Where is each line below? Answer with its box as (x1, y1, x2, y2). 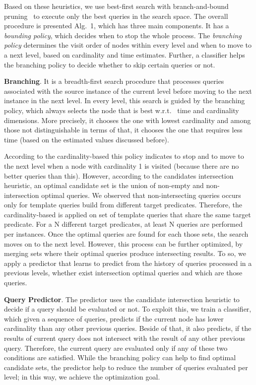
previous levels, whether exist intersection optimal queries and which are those (4, 267, 243, 278)
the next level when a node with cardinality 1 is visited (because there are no (4, 160, 239, 171)
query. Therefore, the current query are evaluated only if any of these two (4, 342, 228, 353)
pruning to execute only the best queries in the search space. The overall (4, 10, 228, 21)
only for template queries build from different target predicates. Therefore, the (4, 199, 242, 210)
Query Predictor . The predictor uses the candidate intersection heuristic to (4, 294, 240, 304)
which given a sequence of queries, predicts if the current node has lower (4, 313, 224, 323)
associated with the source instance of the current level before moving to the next (4, 85, 252, 96)
